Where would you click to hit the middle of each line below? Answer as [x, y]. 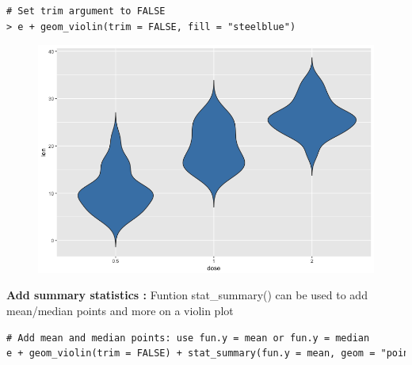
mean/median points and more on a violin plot [120, 310]
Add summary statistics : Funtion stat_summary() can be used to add [187, 295]
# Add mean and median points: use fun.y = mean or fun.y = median [188, 338]
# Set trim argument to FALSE [86, 11]
